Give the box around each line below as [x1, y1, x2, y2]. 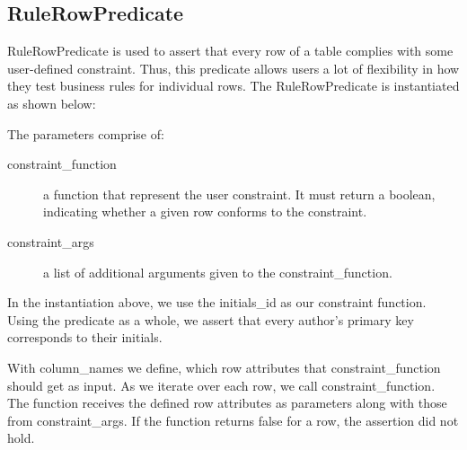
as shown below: [7, 93, 96, 112]
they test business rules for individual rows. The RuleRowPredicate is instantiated [7, 76, 460, 95]
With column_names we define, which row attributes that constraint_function [7, 357, 441, 376]
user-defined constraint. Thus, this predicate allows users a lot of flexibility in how [7, 58, 460, 77]
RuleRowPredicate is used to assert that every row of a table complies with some [7, 41, 454, 60]
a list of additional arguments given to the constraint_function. [43, 262, 392, 281]
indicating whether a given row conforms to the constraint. [43, 202, 367, 221]
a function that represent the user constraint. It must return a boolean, [43, 184, 436, 203]
